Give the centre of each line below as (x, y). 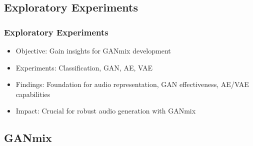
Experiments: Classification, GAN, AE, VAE (84, 67)
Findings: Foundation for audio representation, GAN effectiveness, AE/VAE (132, 84)
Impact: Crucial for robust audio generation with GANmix (106, 111)
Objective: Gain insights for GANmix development (93, 50)
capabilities (33, 94)
